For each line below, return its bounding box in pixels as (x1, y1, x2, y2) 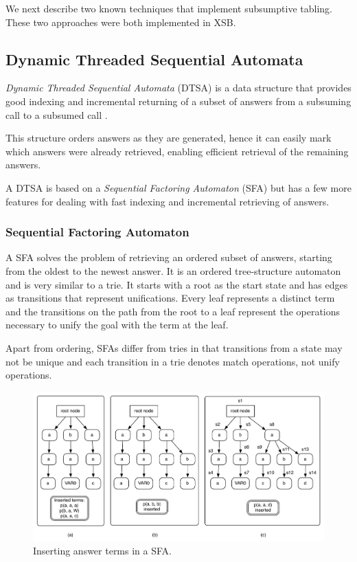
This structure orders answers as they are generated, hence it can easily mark (5, 131, 332, 145)
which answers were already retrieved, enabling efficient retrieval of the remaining (5, 144, 349, 158)
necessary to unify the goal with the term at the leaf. (5, 317, 229, 332)
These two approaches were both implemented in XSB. (5, 14, 236, 29)
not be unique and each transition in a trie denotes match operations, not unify (5, 354, 340, 368)
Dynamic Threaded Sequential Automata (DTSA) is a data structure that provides (5, 80, 352, 95)
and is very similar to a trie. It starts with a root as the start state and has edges (5, 277, 348, 291)
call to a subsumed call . (5, 107, 108, 122)
